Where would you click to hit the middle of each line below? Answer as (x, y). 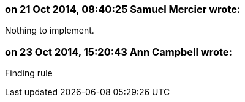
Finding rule (29, 73)
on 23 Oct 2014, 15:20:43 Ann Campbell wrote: (119, 52)
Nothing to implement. (50, 31)
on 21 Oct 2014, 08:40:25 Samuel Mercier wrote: (123, 9)
